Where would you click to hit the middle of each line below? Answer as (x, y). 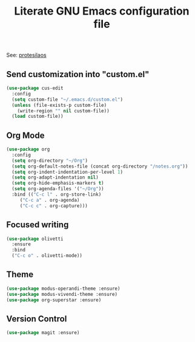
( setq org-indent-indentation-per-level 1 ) (67, 172)
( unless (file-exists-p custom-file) (59, 105)
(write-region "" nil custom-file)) (64, 111)
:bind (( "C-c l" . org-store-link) (57, 195)
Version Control (37, 319)
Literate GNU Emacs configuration (102, 11)
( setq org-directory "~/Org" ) (50, 160)
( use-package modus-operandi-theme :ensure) (63, 289)
